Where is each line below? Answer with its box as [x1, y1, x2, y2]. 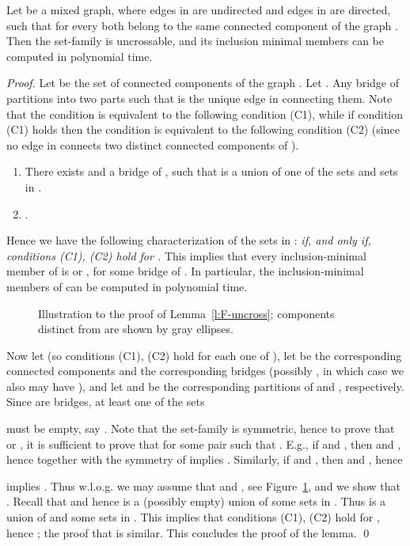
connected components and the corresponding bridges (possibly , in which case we [6, 362, 404, 379]
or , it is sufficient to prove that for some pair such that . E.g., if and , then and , [6, 435, 401, 452]
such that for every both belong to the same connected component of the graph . [6, 17, 398, 33]
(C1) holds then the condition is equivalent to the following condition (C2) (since [6, 121, 400, 138]
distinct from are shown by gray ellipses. [38, 320, 233, 337]
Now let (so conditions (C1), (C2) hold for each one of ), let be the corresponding [6, 347, 402, 363]
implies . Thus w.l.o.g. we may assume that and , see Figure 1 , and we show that [6, 477, 401, 494]
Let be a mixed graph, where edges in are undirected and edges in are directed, [6, 2, 391, 17]
